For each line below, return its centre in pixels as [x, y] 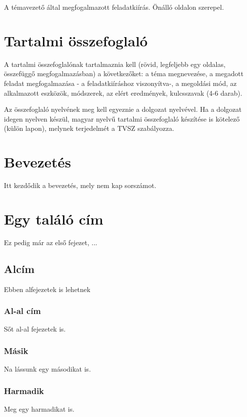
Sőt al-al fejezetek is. [35, 329]
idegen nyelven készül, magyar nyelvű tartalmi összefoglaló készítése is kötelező [122, 118]
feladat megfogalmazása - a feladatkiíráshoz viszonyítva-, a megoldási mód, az [120, 83]
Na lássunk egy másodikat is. [48, 369]
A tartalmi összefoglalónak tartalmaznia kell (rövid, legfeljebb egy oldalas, [115, 64]
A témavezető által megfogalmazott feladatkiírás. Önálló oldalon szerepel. [114, 7]
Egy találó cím [54, 219]
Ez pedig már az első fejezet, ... [51, 242]
